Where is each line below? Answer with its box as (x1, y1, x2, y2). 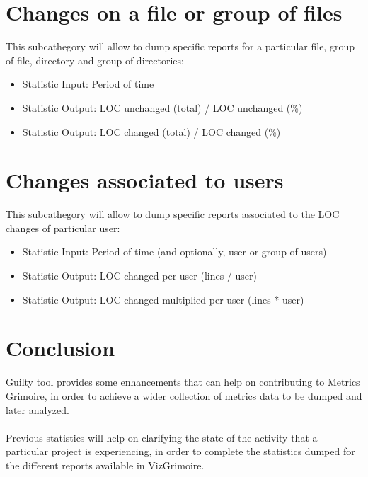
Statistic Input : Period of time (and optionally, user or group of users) (22, 244, 327, 259)
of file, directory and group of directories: (6, 52, 184, 67)
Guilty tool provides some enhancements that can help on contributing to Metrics (6, 374, 360, 389)
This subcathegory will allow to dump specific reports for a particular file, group (6, 39, 355, 54)
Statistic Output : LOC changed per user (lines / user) (22, 268, 257, 282)
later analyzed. (6, 402, 69, 417)
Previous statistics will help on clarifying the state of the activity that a (6, 430, 318, 444)
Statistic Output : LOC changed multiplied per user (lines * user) (22, 292, 304, 306)
